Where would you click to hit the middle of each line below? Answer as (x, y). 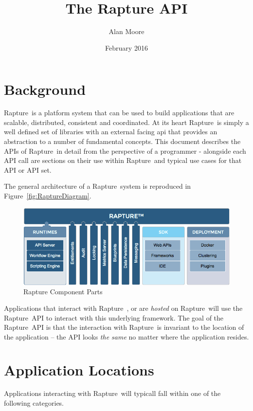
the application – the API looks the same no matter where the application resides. (126, 336)
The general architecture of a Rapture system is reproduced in (98, 186)
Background (45, 89)
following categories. (34, 403)
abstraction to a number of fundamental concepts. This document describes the (122, 141)
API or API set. (28, 170)
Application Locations (79, 370)
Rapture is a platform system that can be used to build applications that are (119, 113)
